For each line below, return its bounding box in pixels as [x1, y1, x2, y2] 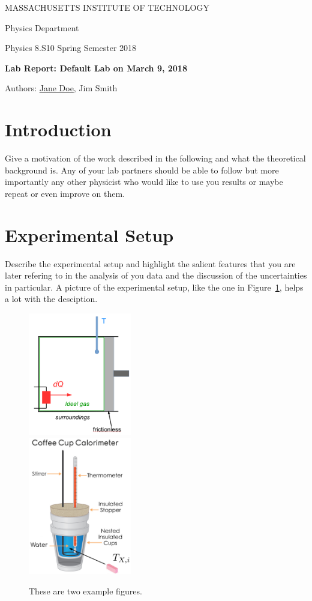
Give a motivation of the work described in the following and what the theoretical [5, 152, 306, 165]
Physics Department [5, 21, 79, 34]
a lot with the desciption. [5, 292, 98, 305]
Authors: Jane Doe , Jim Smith [5, 82, 118, 94]
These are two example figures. [29, 584, 142, 597]
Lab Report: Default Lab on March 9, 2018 [5, 61, 187, 74]
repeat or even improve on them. [5, 187, 125, 199]
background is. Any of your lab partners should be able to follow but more [5, 163, 279, 176]
